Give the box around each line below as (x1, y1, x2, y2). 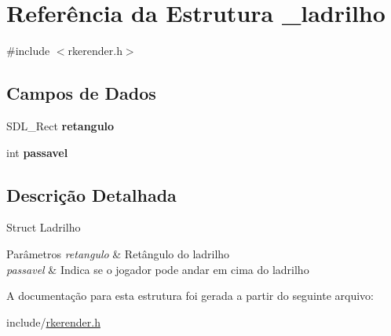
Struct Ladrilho (6, 219, 81, 236)
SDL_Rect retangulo (6, 117, 115, 133)
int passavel (6, 144, 68, 160)
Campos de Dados (6, 81, 156, 105)
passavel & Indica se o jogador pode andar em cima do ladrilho (6, 261, 309, 277)
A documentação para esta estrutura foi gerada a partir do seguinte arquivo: (6, 287, 374, 304)
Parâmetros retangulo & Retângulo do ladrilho (6, 245, 230, 261)
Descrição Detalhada (6, 182, 177, 206)
